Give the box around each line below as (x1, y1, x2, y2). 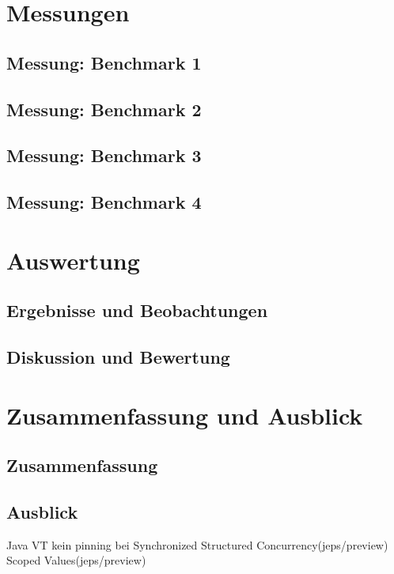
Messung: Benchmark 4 (6, 190, 202, 214)
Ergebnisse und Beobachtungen (6, 298, 268, 323)
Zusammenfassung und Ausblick (6, 398, 363, 431)
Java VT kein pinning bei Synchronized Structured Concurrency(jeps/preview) (6, 536, 388, 553)
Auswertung (6, 244, 140, 276)
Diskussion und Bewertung (6, 345, 230, 369)
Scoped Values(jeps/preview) (6, 552, 146, 568)
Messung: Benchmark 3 (6, 143, 202, 168)
